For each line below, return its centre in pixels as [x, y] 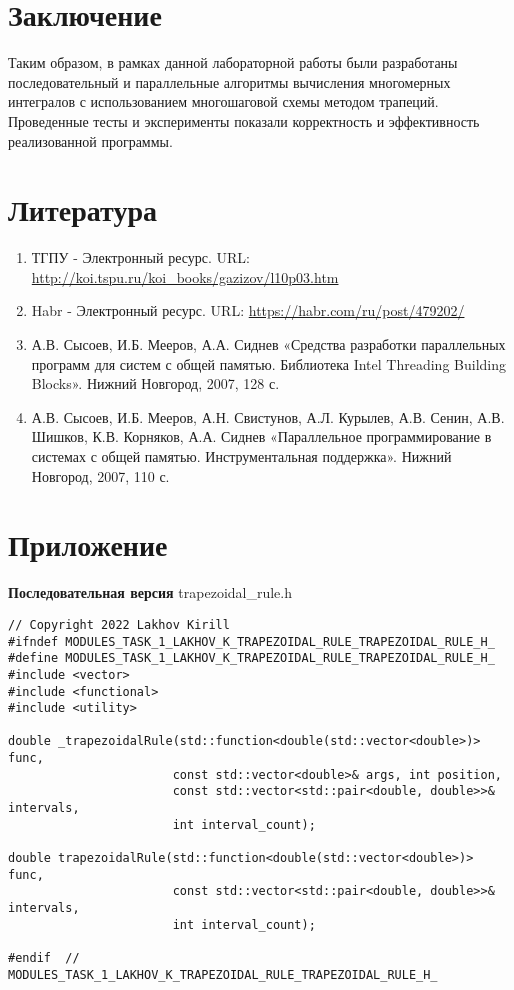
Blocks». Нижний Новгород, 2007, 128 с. [155, 383]
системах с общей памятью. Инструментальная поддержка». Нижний [241, 455]
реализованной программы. [90, 140]
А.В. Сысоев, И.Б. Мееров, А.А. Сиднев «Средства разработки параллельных [268, 344]
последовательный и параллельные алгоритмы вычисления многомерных [229, 81]
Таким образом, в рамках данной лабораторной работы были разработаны [233, 62]
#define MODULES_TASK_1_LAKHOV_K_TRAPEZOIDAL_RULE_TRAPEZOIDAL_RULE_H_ [251, 658]
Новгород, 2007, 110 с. [100, 475]
